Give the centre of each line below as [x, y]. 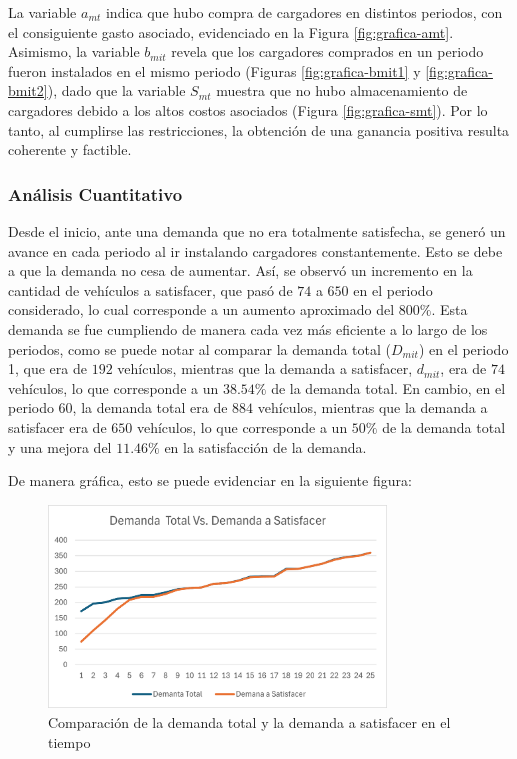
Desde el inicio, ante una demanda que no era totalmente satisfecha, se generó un [257, 230]
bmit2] [28, 90]
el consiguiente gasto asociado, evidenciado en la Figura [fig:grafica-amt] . [231, 31]
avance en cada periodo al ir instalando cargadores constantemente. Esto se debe [255, 250]
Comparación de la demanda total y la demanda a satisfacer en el [249, 721]
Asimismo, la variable [74, 51]
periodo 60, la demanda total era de [118, 407]
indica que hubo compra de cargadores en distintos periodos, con [304, 12]
